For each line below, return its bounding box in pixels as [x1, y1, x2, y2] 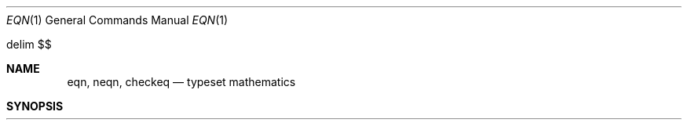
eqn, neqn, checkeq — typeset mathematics [67, 75, 296, 88]
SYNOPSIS [6, 99, 64, 113]
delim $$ [6, 38, 52, 51]
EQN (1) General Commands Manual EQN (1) [6, 13, 229, 27]
